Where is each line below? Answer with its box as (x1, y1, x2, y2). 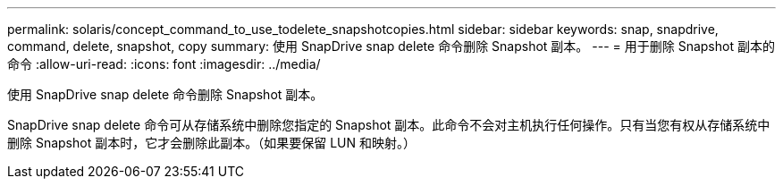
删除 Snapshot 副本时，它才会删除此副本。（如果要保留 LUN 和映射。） (7, 135, 416, 150)
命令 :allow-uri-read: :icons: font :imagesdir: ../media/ (7, 56, 321, 72)
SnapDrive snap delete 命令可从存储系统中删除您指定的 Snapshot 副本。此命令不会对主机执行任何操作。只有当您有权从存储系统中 (7, 117, 770, 132)
